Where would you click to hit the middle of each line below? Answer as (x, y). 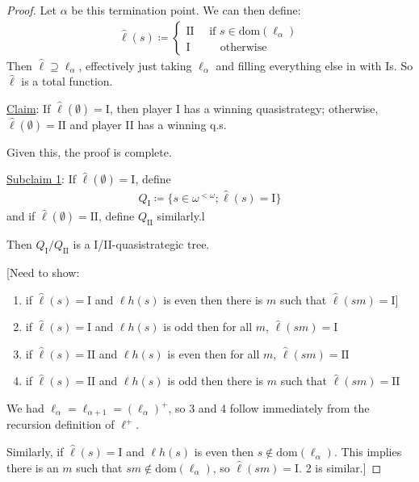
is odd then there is (216, 381)
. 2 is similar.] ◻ (340, 467)
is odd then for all (208, 327)
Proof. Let (31, 10)
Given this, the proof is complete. (89, 151)
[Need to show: (43, 272)
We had (25, 408)
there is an (33, 467)
